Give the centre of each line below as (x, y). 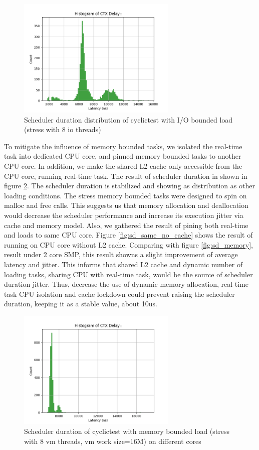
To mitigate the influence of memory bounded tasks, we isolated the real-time (123, 146)
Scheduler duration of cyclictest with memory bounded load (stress (127, 431)
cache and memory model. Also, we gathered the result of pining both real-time (126, 225)
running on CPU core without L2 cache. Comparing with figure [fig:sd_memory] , (128, 244)
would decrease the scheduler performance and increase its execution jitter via (124, 215)
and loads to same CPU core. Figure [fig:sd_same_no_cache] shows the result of (128, 235)
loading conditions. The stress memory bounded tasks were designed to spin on (125, 195)
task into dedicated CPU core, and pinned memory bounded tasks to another (123, 156)
